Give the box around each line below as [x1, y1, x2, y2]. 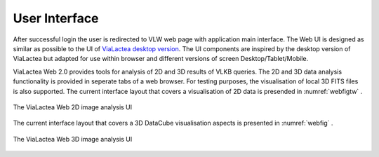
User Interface [13, 11, 99, 26]
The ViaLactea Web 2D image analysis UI [13, 102, 133, 111]
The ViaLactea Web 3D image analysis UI [13, 135, 133, 143]
